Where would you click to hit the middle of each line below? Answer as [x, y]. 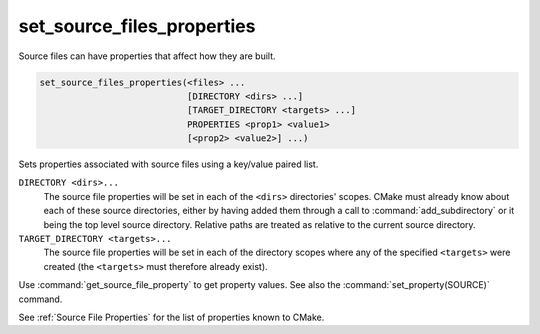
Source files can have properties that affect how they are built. [147, 56]
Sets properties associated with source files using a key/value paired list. [168, 164]
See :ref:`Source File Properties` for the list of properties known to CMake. [171, 317]
